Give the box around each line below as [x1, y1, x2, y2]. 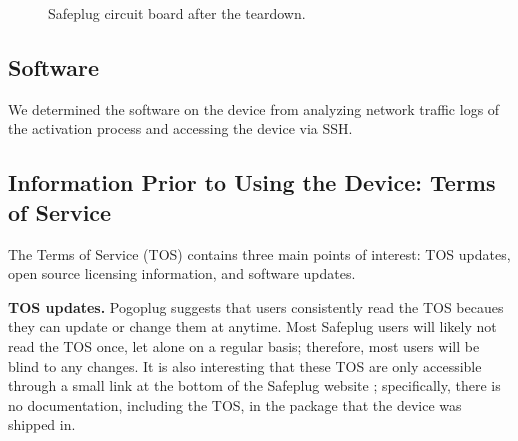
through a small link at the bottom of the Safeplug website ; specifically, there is [8, 375, 501, 396]
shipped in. [8, 414, 76, 435]
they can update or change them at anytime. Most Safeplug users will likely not [8, 316, 497, 337]
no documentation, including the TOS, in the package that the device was [8, 394, 462, 415]
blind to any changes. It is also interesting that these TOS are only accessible [8, 355, 482, 376]
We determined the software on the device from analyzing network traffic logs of [8, 98, 500, 119]
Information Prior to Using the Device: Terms [8, 167, 496, 198]
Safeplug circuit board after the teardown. [48, 3, 306, 23]
